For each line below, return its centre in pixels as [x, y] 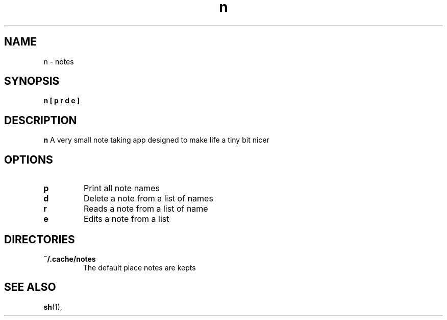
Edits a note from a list [126, 219]
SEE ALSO [30, 287]
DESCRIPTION [41, 120]
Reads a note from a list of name [146, 209]
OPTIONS [29, 159]
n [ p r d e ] [62, 101]
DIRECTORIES [40, 239]
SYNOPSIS [32, 81]
